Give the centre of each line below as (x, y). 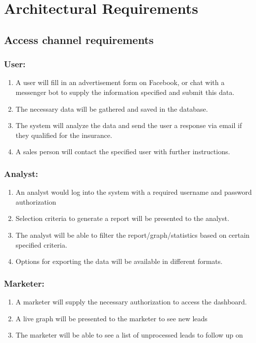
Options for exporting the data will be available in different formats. (119, 261)
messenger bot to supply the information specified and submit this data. (125, 92)
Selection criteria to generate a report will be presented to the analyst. (122, 218)
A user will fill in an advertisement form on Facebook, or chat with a (120, 82)
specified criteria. (41, 244)
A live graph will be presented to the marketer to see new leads (111, 318)
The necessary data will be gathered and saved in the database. (112, 108)
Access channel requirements (79, 39)
